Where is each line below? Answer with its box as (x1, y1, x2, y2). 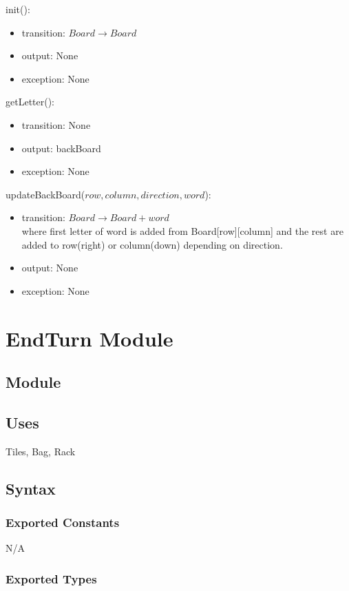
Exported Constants (6, 513, 120, 530)
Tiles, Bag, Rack (6, 444, 76, 458)
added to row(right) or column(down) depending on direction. (21, 237, 283, 251)
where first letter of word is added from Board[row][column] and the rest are (21, 223, 343, 238)
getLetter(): (6, 94, 55, 109)
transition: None (21, 117, 91, 132)
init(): (6, 2, 30, 16)
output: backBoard (21, 141, 101, 155)
